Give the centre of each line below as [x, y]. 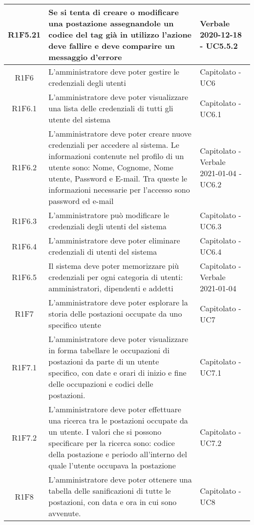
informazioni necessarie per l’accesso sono [119, 190]
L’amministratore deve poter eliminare [114, 240]
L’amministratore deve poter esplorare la [118, 302]
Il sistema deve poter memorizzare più [114, 266]
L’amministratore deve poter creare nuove [120, 133]
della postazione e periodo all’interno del [118, 454]
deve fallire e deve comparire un [112, 46]
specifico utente [75, 325]
